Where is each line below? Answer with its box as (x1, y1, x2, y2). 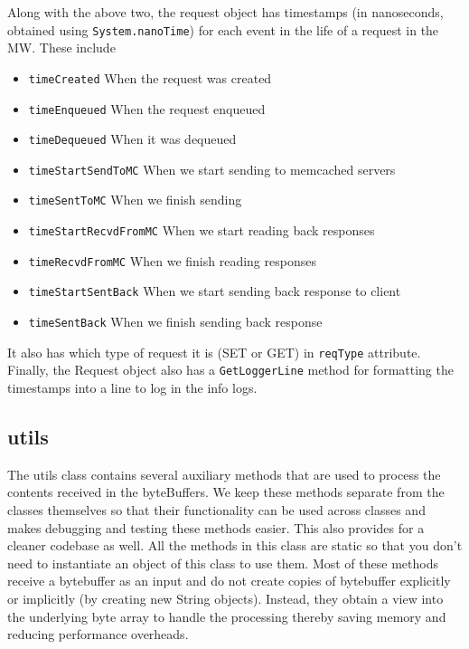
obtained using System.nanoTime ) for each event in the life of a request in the (7, 20, 439, 39)
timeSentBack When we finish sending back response (28, 312, 323, 331)
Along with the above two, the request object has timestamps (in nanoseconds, (7, 3, 444, 21)
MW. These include (7, 38, 116, 57)
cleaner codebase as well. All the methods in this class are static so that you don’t (7, 536, 463, 555)
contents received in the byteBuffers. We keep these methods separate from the (7, 482, 445, 501)
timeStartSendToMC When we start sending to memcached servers (28, 159, 396, 178)
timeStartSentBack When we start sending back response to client (28, 282, 401, 301)
